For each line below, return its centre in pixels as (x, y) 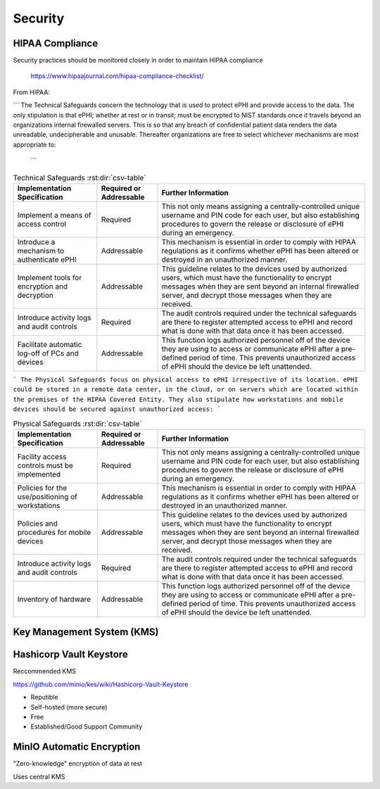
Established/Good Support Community (87, 727)
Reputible (44, 698)
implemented (39, 474)
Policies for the (42, 488)
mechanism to (41, 251)
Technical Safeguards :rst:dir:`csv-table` (80, 177)
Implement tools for (50, 277)
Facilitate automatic (50, 344)
